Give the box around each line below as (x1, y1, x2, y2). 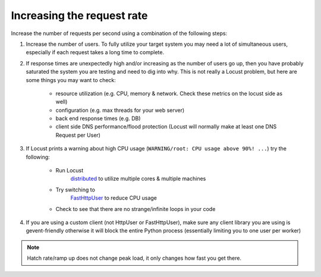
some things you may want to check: (26, 76, 116, 83)
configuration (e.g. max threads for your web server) (55, 106, 185, 114)
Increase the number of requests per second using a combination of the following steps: (11, 30, 228, 37)
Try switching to (55, 186, 95, 193)
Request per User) (55, 131, 101, 138)
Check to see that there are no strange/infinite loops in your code (55, 205, 216, 212)
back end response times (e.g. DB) (55, 115, 141, 122)
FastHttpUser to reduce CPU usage (70, 194, 158, 202)
